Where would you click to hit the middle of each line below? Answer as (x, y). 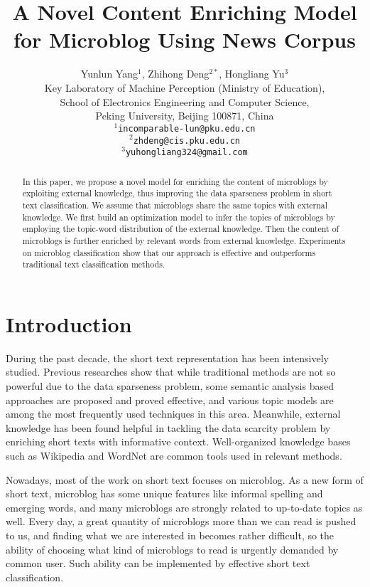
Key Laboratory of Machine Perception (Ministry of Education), (185, 87)
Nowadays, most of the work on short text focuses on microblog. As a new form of (185, 479)
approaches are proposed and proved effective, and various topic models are (170, 400)
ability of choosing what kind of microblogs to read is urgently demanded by (172, 549)
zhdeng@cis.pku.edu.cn (187, 141)
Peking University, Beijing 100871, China (185, 116)
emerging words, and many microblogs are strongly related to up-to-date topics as (184, 507)
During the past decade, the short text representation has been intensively (167, 358)
